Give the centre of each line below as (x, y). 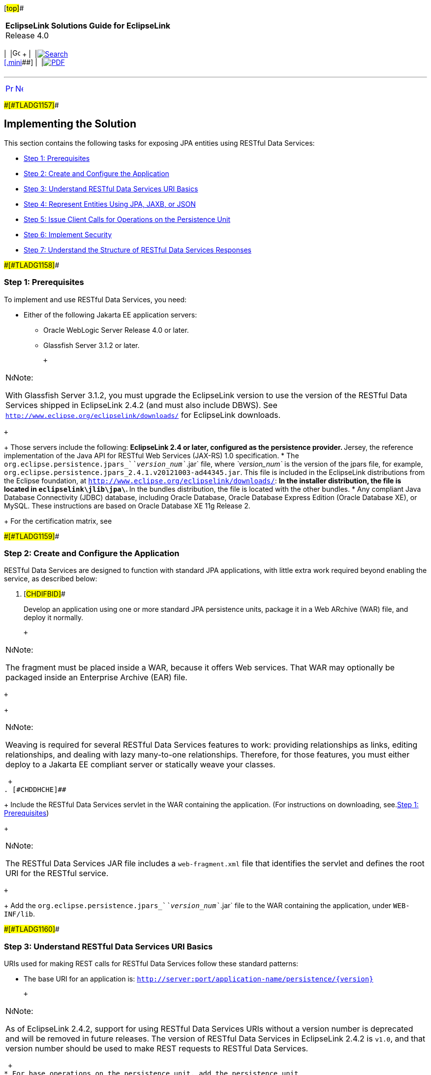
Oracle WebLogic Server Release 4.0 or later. (116, 330)
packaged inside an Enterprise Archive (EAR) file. (96, 678)
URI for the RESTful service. (57, 873)
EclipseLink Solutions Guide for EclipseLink (88, 26)
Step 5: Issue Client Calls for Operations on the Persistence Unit (127, 219)
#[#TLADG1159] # (32, 536)
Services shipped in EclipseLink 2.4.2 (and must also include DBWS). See (141, 405)
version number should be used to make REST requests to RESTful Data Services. (157, 1049)
